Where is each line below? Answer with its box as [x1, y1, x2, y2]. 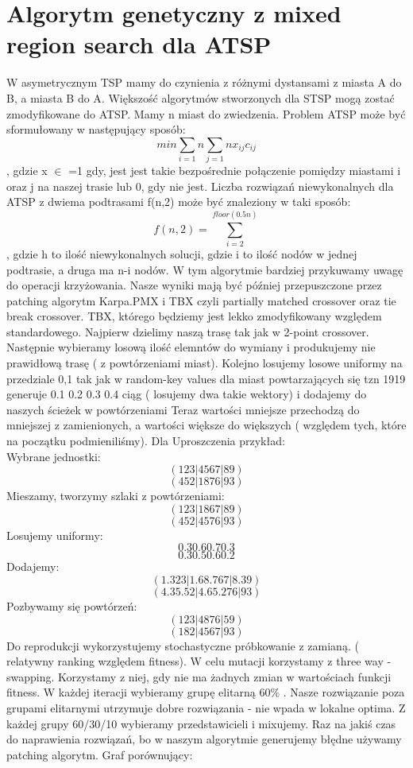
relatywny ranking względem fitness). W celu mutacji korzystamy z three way [6, 653, 384, 669]
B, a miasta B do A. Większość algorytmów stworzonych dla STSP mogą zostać [6, 89, 395, 106]
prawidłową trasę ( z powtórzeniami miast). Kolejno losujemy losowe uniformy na [6, 355, 403, 371]
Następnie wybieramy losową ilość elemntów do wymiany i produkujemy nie [6, 339, 376, 355]
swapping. [6, 668, 55, 685]
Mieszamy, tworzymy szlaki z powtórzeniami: [6, 487, 225, 504]
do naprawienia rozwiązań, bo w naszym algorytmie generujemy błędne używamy [6, 731, 402, 747]
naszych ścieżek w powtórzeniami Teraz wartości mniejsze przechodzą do [6, 401, 360, 417]
